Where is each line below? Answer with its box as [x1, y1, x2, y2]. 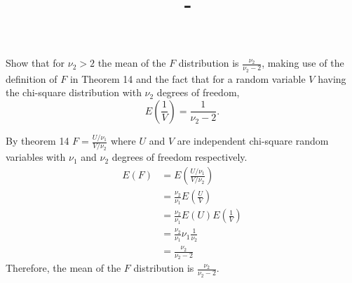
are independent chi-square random [177, 133, 329, 148]
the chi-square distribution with [6, 85, 142, 100]
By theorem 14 [6, 133, 69, 148]
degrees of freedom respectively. [111, 150, 248, 164]
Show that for [6, 55, 65, 70]
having [318, 71, 346, 86]
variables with [6, 150, 66, 164]
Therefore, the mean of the [6, 261, 121, 275]
